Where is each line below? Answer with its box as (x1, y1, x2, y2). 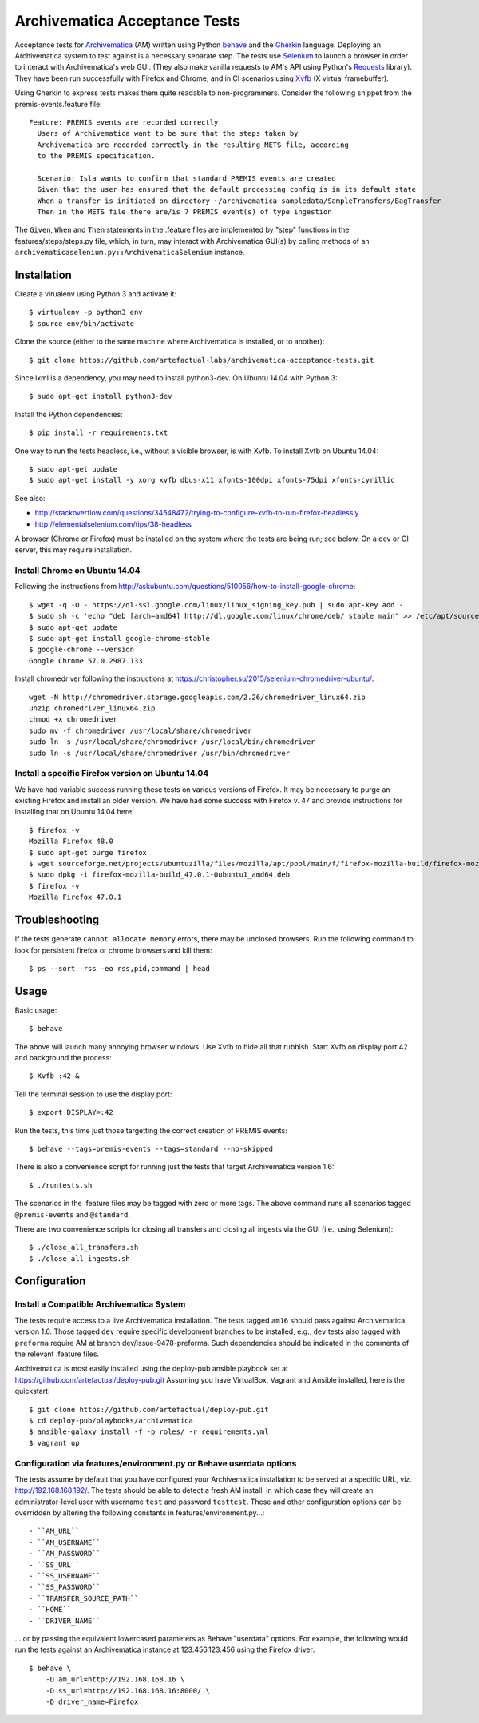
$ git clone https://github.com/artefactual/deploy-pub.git (29, 1405, 269, 1414)
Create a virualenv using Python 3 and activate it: (14, 289, 177, 299)
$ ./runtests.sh (29, 1180, 93, 1190)
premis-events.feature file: (14, 99, 103, 109)
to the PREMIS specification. (37, 152, 156, 161)
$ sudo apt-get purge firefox (29, 848, 148, 857)
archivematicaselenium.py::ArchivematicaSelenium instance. (14, 248, 245, 257)
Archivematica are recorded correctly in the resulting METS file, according (37, 140, 349, 149)
